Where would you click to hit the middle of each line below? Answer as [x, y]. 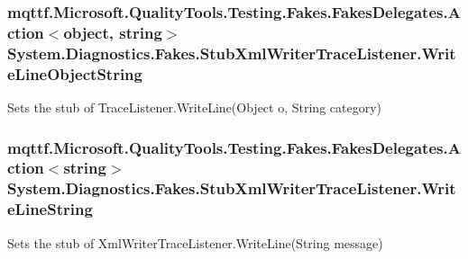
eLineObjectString [75, 73]
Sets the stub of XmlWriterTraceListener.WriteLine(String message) [195, 242]
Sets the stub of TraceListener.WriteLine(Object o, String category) [195, 107]
